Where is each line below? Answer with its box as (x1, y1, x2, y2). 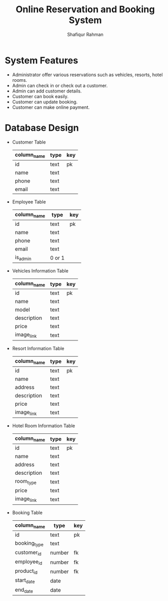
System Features (5, 55, 79, 66)
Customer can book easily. (12, 93, 69, 99)
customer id (14, 548, 42, 557)
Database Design (5, 122, 79, 133)
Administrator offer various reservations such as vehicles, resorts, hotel (12, 72, 163, 78)
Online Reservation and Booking (15, 4, 155, 15)
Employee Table (12, 198, 46, 205)
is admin (14, 254, 32, 262)
